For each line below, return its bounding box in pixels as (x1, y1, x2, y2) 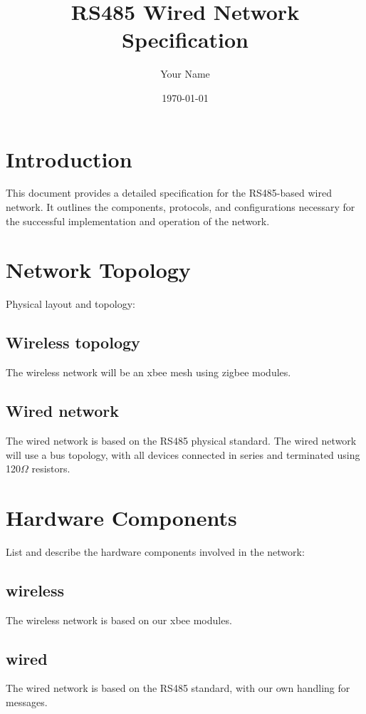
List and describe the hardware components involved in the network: (6, 544, 305, 559)
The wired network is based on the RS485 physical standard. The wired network (6, 433, 357, 447)
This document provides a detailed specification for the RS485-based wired (6, 185, 332, 200)
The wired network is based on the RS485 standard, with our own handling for (6, 681, 350, 695)
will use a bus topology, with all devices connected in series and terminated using (6, 447, 360, 462)
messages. (6, 695, 48, 710)
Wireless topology (6, 331, 140, 353)
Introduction (6, 144, 132, 173)
